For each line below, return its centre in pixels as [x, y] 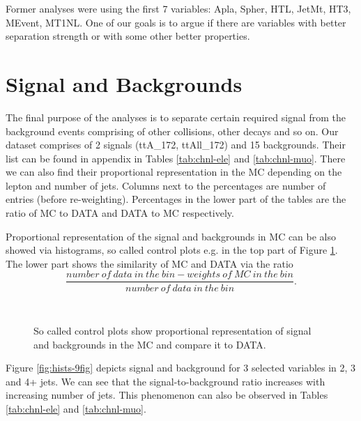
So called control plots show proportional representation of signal [172, 331]
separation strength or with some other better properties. [128, 36]
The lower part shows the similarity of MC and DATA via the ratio [149, 263]
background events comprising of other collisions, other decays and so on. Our [172, 131]
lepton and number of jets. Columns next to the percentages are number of [166, 185]
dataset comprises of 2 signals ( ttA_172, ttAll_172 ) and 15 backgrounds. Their [176, 145]
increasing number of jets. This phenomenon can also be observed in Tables [167, 395]
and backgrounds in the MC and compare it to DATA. [150, 344]
